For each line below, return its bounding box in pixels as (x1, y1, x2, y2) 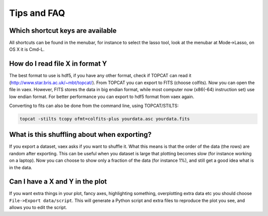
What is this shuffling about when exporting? (9, 130, 152, 139)
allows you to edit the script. (9, 205, 67, 211)
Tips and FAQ (9, 7, 66, 18)
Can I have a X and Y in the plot (9, 177, 107, 186)
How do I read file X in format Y (9, 60, 107, 68)
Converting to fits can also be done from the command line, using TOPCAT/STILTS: (9, 103, 179, 108)
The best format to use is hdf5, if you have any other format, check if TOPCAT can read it (9, 73, 192, 79)
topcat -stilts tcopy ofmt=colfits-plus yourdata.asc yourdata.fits (19, 116, 190, 121)
